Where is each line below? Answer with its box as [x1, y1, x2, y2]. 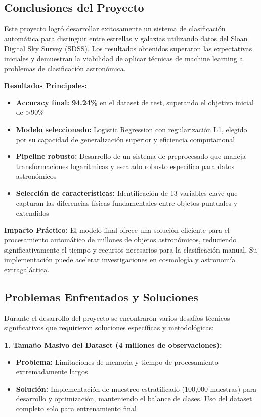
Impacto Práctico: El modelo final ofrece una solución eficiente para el [4, 224, 230, 235]
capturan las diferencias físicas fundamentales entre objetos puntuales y [16, 197, 238, 208]
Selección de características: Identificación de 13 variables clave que [16, 187, 238, 198]
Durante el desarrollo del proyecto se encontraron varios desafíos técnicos [4, 312, 230, 323]
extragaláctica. [4, 264, 50, 275]
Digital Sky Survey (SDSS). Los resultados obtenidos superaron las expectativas [4, 43, 252, 54]
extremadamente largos [16, 366, 88, 377]
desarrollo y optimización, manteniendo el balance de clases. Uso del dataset [16, 393, 252, 404]
